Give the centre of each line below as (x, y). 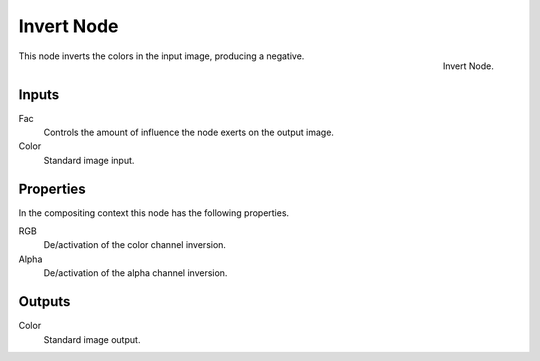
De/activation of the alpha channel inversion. (135, 273)
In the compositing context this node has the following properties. (154, 212)
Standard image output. (92, 339)
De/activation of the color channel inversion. (135, 245)
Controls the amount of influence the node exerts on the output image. (189, 132)
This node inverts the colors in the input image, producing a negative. (161, 56)
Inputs (39, 94)
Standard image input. (89, 160)
